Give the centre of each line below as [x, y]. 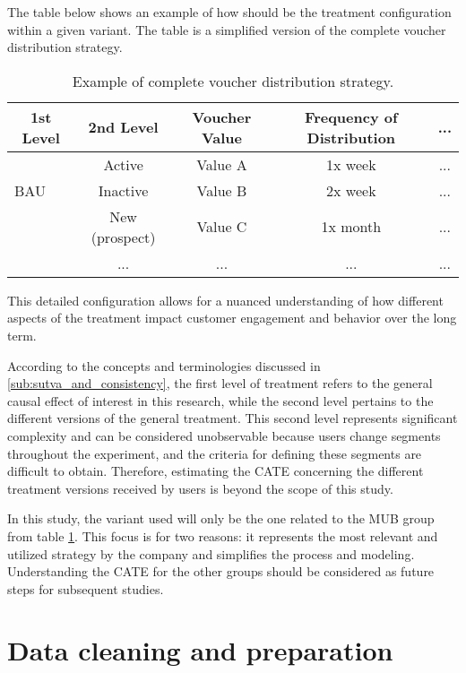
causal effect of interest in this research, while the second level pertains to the [220, 400]
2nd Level [123, 127]
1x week [351, 164]
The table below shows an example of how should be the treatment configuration [229, 12]
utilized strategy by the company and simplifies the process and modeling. [211, 553]
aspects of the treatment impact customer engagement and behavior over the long [232, 318]
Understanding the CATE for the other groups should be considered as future [221, 571]
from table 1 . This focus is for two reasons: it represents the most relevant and [223, 535]
